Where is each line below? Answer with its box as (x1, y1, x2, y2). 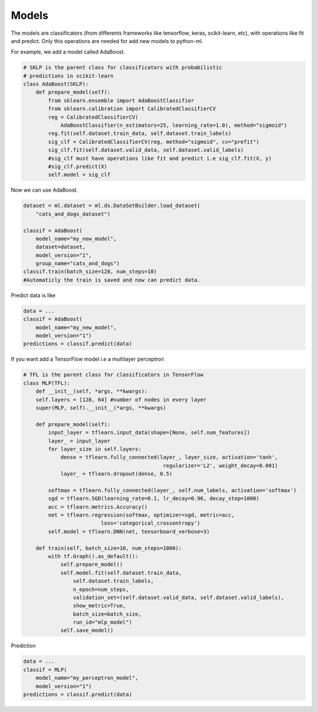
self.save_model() (60, 627, 114, 634)
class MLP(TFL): (23, 380, 71, 386)
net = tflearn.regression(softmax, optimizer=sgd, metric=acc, (48, 512, 235, 519)
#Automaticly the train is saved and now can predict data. (23, 276, 201, 283)
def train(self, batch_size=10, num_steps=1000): (35, 545, 182, 551)
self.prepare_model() (60, 561, 123, 568)
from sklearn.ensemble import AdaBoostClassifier (48, 97, 194, 104)
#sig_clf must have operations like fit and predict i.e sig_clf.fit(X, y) (48, 155, 272, 161)
